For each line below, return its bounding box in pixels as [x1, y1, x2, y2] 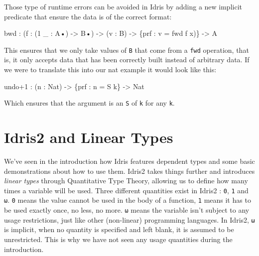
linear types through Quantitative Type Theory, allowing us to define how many [4, 175, 248, 186]
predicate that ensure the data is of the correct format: [4, 11, 172, 21]
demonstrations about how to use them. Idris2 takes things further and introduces [4, 165, 255, 176]
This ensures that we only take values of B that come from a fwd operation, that [4, 44, 249, 55]
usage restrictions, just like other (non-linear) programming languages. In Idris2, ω [4, 214, 255, 225]
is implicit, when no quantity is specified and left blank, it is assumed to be [4, 224, 234, 235]
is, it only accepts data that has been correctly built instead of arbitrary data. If [4, 54, 250, 65]
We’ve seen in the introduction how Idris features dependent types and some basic [4, 156, 255, 166]
